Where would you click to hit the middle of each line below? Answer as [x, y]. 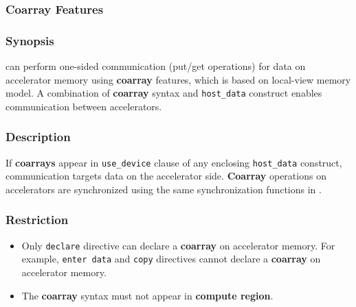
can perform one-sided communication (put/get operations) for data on [156, 66]
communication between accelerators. [84, 106]
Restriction [37, 220]
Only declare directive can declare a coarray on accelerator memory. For [178, 245]
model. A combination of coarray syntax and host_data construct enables [164, 93]
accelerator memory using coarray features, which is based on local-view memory [178, 79]
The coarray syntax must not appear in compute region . [147, 295]
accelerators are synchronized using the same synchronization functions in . [164, 189]
